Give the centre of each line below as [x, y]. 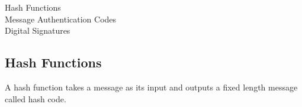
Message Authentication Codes [61, 19]
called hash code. [36, 98]
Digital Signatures [38, 30]
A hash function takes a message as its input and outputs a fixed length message [151, 87]
